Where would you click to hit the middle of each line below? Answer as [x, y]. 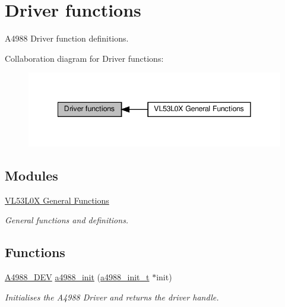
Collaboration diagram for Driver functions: [84, 58]
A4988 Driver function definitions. [67, 38]
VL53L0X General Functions [57, 200]
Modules [31, 175]
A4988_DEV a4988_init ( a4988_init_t [77, 277]
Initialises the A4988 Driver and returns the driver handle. [112, 297]
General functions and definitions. [67, 220]
